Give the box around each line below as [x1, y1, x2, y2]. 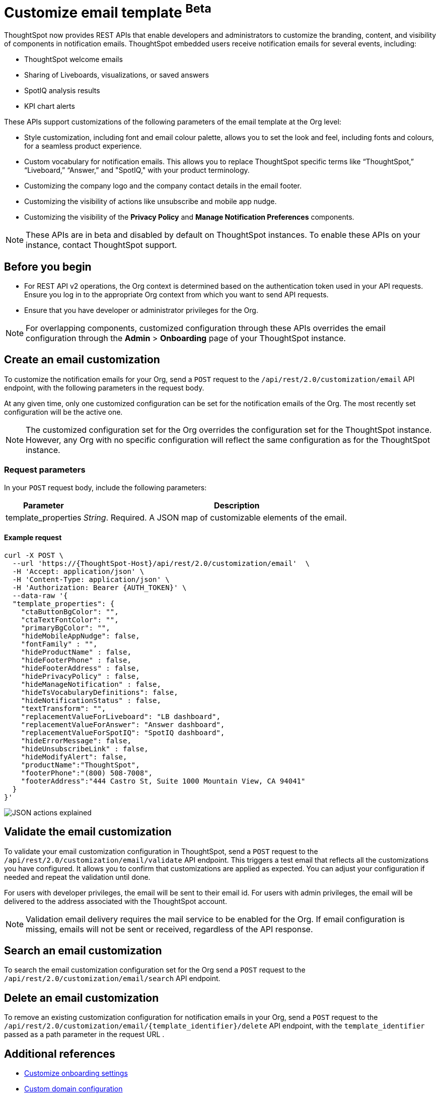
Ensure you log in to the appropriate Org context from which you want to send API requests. [24, 290, 329, 299]
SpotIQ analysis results [24, 86, 100, 95]
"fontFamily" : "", [21, 639, 98, 648]
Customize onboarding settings [24, 1069, 128, 1078]
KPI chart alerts [24, 102, 75, 111]
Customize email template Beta [4, 1, 211, 22]
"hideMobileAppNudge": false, [21, 631, 140, 640]
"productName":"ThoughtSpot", [21, 760, 140, 769]
